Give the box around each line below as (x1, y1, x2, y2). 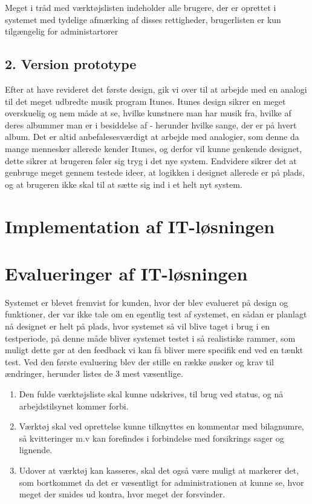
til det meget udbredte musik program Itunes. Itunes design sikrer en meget (5, 94, 286, 107)
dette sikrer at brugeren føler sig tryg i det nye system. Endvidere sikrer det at (5, 154, 297, 167)
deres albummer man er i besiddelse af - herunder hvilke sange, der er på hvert (5, 118, 297, 131)
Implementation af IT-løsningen (5, 213, 275, 238)
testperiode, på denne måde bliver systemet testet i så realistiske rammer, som (5, 331, 296, 344)
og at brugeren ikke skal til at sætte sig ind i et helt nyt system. (5, 177, 242, 190)
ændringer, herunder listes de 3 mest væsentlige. (5, 367, 183, 380)
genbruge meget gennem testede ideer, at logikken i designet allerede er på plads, (5, 166, 305, 179)
